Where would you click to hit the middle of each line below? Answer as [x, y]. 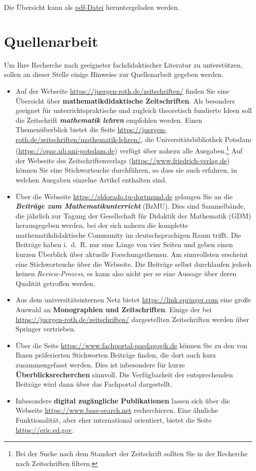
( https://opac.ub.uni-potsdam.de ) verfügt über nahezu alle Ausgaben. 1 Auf [129, 150]
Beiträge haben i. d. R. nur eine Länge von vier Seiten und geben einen [124, 244]
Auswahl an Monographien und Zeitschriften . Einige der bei [113, 309]
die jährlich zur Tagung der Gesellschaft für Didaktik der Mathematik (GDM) [133, 215]
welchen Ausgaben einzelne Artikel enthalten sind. [91, 179]
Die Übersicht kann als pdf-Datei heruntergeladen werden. [92, 7]
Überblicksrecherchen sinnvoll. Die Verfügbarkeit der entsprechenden [124, 374]
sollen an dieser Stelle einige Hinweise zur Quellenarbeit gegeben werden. [114, 74]
